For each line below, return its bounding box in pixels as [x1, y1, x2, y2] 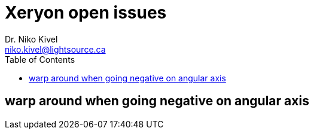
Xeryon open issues [5, 2, 167, 23]
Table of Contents [5, 54, 75, 65]
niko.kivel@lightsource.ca [5, 44, 106, 54]
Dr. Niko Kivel [5, 33, 58, 44]
